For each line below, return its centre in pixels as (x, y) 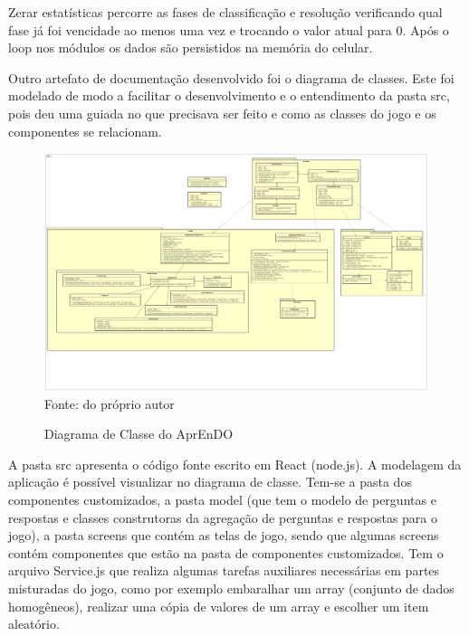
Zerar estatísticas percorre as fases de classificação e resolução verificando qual (225, 12)
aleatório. (34, 624)
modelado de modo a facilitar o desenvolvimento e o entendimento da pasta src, (229, 95)
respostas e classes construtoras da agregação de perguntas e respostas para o (223, 517)
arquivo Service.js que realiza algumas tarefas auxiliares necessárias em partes (224, 570)
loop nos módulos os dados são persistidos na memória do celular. (191, 47)
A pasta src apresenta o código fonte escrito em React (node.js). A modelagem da (235, 464)
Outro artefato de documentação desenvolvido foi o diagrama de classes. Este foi (231, 77)
